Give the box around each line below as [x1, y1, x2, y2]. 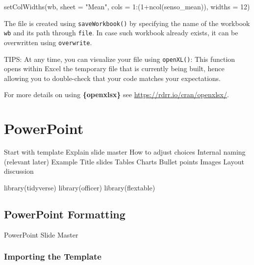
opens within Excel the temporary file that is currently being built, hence [4, 63, 225, 74]
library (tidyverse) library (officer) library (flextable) [4, 182, 155, 192]
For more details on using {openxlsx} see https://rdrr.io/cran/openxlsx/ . [4, 89, 229, 100]
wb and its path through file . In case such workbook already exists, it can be [4, 27, 238, 38]
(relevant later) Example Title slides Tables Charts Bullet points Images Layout [4, 156, 244, 166]
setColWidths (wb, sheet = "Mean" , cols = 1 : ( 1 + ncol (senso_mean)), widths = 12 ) [4, 1, 250, 11]
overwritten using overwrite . [4, 37, 92, 47]
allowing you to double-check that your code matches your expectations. [4, 73, 221, 83]
